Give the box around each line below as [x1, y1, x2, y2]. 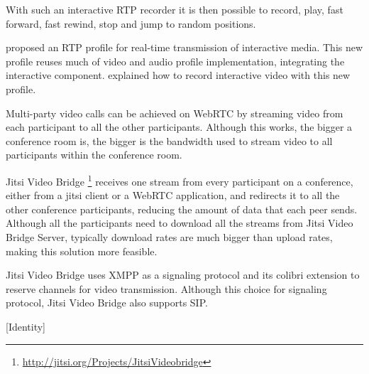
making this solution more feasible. [6, 243, 158, 258]
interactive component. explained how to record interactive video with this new [6, 68, 351, 82]
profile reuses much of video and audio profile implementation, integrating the [6, 53, 345, 68]
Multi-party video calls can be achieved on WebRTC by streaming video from [6, 105, 343, 120]
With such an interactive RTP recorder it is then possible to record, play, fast [6, 2, 343, 16]
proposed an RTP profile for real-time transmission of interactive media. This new [6, 40, 363, 55]
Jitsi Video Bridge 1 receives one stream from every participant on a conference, [6, 171, 353, 188]
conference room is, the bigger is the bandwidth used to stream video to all [6, 133, 333, 148]
